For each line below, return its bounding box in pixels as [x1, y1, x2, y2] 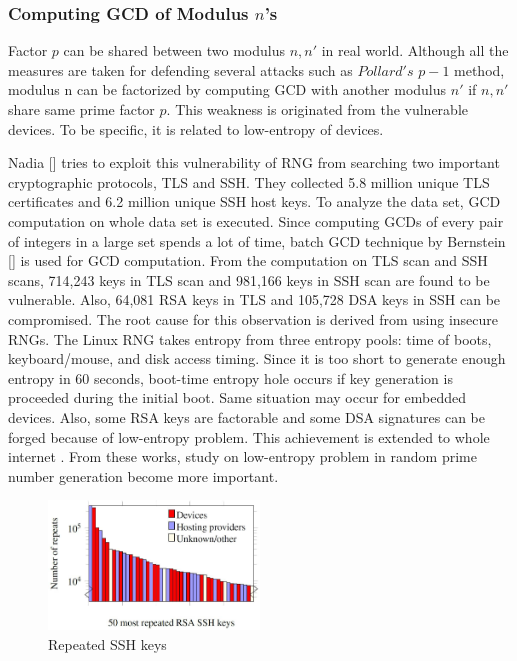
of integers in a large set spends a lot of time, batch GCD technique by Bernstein [8, 230, 506, 251]
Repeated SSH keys [48, 633, 167, 654]
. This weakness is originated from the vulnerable [166, 99, 468, 119]
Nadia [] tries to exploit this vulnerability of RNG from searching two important [8, 152, 500, 173]
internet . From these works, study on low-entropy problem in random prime [8, 446, 477, 467]
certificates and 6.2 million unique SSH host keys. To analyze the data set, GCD [8, 191, 501, 212]
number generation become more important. [8, 465, 279, 486]
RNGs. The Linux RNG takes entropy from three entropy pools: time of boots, [8, 328, 492, 349]
